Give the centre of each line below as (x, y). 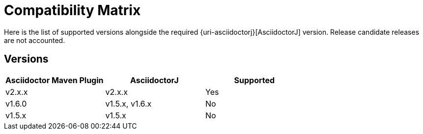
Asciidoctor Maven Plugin (55, 80)
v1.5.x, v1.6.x (128, 103)
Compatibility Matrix (72, 10)
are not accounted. (35, 40)
